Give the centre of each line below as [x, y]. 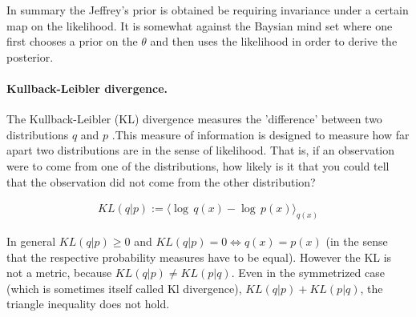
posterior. [30, 56]
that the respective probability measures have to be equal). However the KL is [199, 257]
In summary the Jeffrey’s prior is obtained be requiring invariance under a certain [208, 10]
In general [31, 241]
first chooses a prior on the [72, 41]
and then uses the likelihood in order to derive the [274, 41]
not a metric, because [59, 273]
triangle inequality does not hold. [88, 304]
